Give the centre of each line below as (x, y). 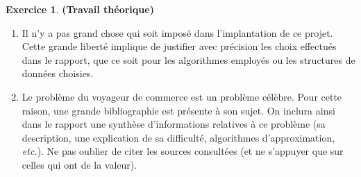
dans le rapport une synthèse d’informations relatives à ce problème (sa (174, 124)
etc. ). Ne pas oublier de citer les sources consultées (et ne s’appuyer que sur (183, 151)
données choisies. (58, 73)
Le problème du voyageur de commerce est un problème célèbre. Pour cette (182, 96)
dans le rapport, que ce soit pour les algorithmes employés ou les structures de (188, 59)
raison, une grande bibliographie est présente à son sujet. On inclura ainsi (178, 110)
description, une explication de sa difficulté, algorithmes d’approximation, (178, 137)
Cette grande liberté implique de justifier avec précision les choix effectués (179, 46)
